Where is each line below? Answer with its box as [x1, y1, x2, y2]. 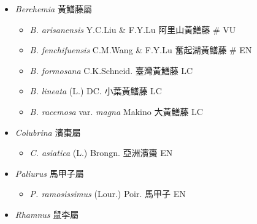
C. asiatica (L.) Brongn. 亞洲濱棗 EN [29, 146, 173, 159]
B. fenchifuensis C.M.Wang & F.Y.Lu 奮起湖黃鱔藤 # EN [29, 43, 252, 56]
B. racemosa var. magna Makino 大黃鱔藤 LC [29, 105, 203, 118]
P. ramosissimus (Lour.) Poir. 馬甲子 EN [29, 187, 186, 200]
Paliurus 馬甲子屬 [15, 166, 84, 179]
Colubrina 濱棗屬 [15, 125, 81, 138]
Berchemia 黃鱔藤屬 [15, 2, 92, 15]
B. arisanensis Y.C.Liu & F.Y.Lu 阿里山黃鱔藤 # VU [29, 23, 236, 35]
